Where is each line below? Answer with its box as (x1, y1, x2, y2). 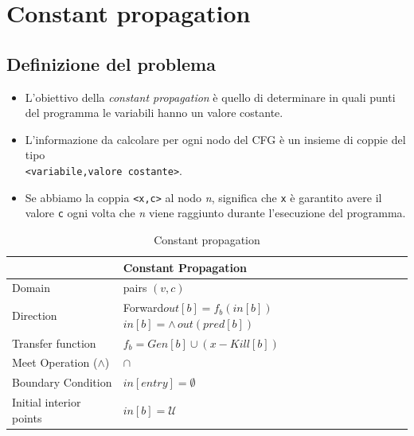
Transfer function (12, 334, 96, 351)
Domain (12, 279, 51, 296)
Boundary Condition (12, 374, 112, 391)
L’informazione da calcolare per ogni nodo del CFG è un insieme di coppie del (25, 130, 406, 147)
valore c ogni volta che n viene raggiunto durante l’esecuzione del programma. (25, 204, 406, 221)
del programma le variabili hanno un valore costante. (25, 104, 283, 121)
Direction (12, 307, 57, 323)
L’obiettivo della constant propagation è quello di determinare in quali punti (25, 88, 396, 105)
